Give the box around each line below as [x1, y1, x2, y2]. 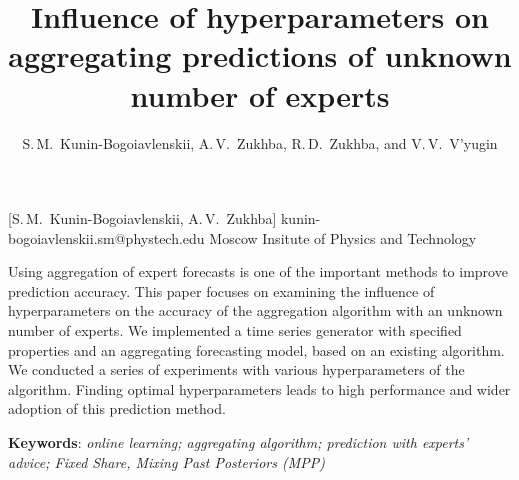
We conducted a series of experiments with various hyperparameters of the [8, 359, 465, 380]
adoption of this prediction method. [8, 398, 226, 419]
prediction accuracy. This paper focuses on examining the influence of [8, 280, 435, 301]
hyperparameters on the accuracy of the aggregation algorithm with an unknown [8, 300, 503, 321]
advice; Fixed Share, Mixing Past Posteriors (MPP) [8, 451, 325, 472]
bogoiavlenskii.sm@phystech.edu [8, 227, 205, 248]
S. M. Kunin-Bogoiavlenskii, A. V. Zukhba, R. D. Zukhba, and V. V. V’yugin [22, 132, 498, 153]
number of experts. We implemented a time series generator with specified [8, 320, 462, 341]
